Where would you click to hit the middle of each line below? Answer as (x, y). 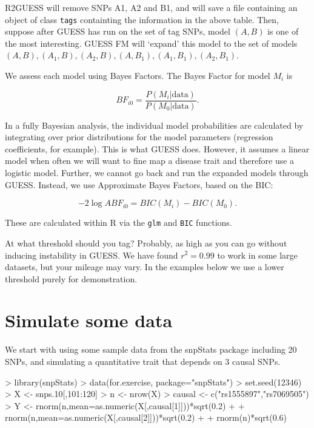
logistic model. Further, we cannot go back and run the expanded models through (157, 173)
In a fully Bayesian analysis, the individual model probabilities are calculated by (154, 125)
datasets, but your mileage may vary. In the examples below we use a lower (145, 267)
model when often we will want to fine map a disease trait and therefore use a (150, 161)
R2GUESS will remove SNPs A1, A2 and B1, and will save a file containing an (151, 7)
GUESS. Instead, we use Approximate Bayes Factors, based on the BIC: (139, 184)
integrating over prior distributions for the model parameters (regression (139, 137)
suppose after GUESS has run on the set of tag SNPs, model (118, 31)
